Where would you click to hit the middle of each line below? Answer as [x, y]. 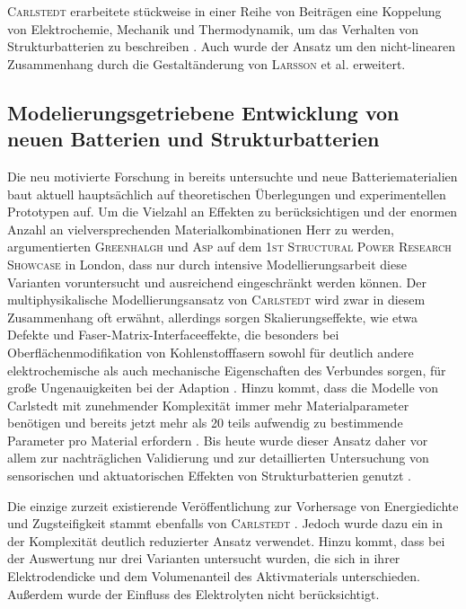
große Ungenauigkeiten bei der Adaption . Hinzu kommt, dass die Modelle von [223, 388]
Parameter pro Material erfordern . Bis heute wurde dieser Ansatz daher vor [218, 440]
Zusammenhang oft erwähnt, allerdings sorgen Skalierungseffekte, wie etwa [213, 317]
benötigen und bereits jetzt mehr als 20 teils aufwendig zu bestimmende [205, 423]
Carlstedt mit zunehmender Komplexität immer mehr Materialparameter [208, 405]
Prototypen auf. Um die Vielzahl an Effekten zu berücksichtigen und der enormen [233, 212]
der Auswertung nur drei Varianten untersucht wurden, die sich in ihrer [204, 558]
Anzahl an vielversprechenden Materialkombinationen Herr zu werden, [201, 229]
